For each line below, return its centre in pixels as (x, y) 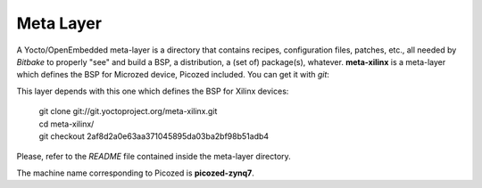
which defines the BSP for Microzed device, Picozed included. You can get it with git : (173, 75)
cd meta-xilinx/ (66, 124)
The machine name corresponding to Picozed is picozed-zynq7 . (135, 173)
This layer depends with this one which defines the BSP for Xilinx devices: (153, 91)
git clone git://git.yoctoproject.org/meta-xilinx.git (128, 111)
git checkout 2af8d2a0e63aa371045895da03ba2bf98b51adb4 (154, 136)
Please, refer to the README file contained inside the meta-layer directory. (154, 157)
